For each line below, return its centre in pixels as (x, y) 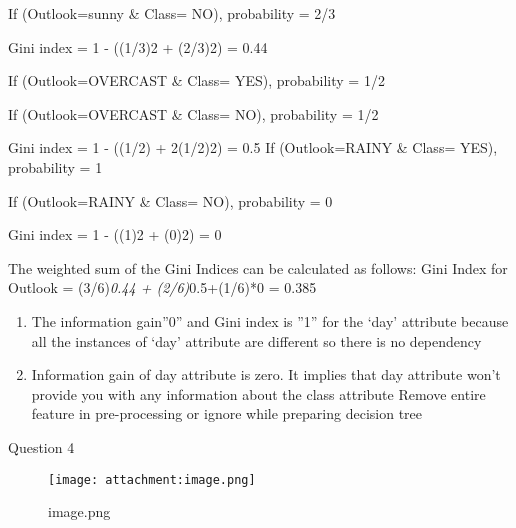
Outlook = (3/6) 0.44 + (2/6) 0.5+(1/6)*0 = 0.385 (162, 287)
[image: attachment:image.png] (152, 479)
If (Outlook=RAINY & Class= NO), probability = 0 (170, 200)
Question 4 (41, 446)
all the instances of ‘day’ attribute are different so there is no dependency (256, 340)
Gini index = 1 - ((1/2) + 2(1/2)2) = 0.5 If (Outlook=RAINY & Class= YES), (253, 147)
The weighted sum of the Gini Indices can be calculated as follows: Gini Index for (258, 267)
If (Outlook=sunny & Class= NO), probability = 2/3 (172, 13)
